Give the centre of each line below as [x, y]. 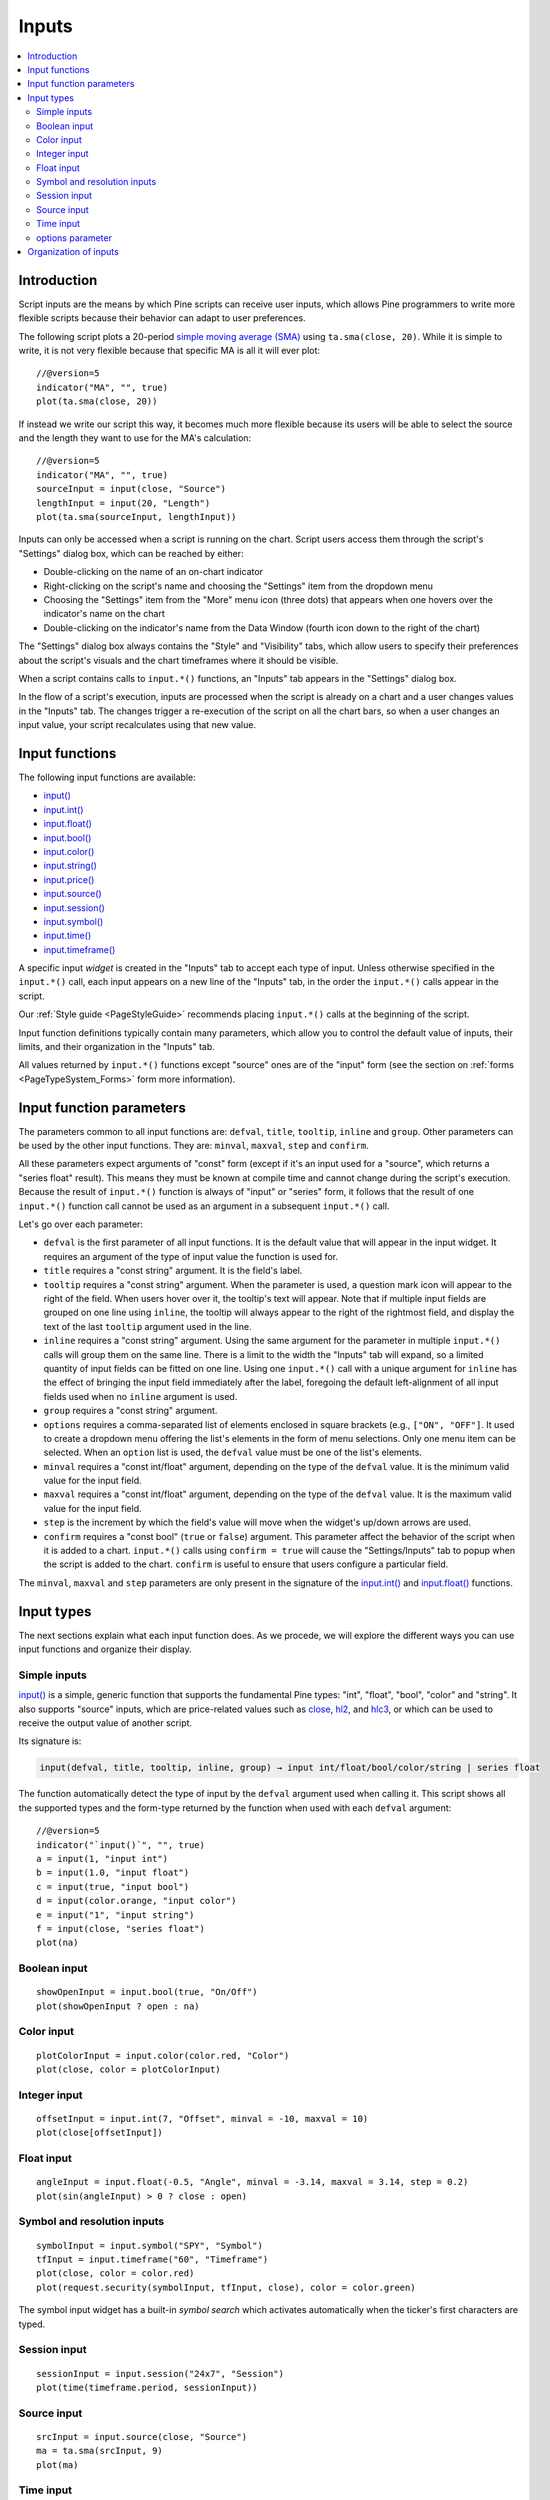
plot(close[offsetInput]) [100, 2133]
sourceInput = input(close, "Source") [131, 489]
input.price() [69, 879]
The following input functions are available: [107, 777]
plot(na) [57, 1943]
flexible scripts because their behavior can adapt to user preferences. [162, 318]
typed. [32, 2324]
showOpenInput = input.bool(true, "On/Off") [147, 1992]
